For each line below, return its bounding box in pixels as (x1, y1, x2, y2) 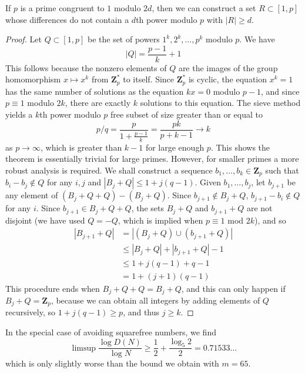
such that (265, 164, 299, 176)
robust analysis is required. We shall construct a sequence (5, 164, 213, 176)
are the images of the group (178, 61, 278, 74)
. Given (195, 176, 221, 188)
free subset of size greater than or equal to (110, 108, 263, 121)
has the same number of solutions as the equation (5, 85, 184, 97)
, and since (261, 85, 300, 97)
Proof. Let (5, 33, 42, 45)
